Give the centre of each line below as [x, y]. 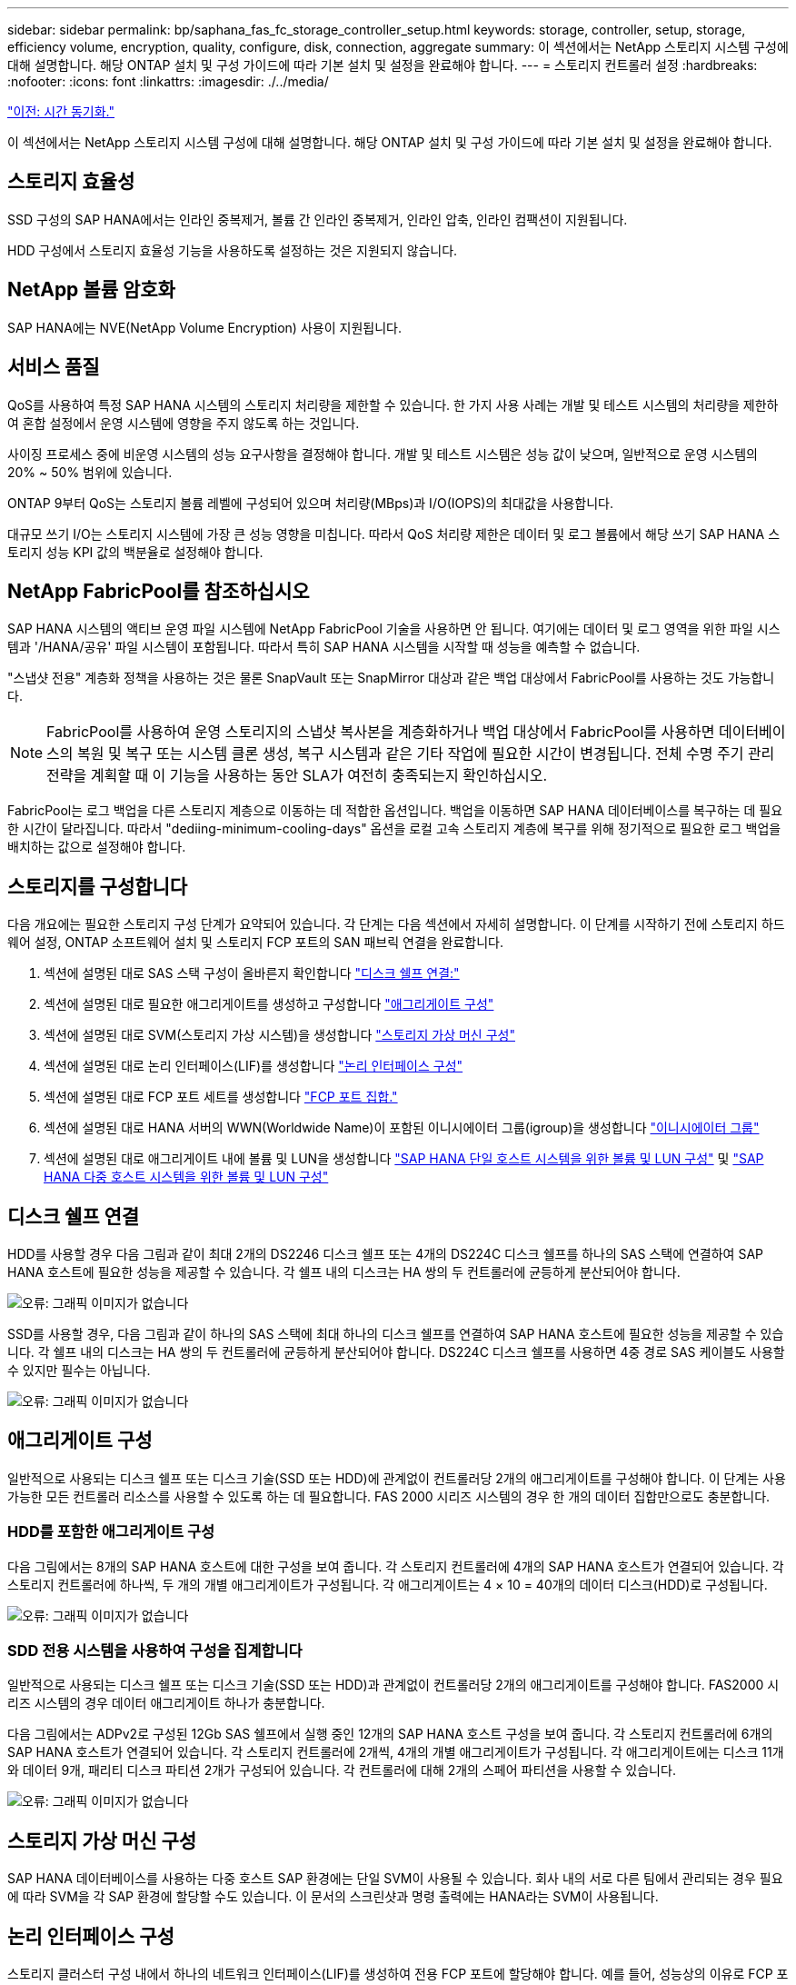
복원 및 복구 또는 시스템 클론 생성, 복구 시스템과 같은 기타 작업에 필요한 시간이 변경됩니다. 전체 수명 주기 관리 [426, 754]
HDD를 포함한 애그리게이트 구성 [111, 1532]
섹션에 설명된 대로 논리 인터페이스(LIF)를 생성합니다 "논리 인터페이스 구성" [254, 1066]
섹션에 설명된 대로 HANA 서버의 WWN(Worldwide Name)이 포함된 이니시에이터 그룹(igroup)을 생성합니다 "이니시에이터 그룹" [402, 1128]
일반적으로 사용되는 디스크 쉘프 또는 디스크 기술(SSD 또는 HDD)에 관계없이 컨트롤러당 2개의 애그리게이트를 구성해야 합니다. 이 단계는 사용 [397, 1478]
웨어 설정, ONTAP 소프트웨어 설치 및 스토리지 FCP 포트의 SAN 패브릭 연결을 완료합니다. [256, 943]
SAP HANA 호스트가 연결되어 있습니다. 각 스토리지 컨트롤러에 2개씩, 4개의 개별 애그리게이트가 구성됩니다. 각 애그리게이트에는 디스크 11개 [396, 1752]
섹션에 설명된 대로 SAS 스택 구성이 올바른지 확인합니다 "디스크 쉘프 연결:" [252, 973]
